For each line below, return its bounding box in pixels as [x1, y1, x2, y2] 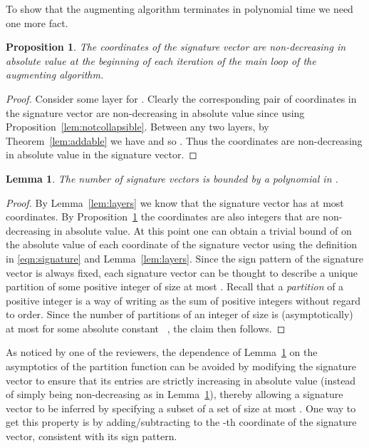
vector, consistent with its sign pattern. [6, 429, 177, 444]
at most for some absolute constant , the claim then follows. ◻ [6, 320, 286, 335]
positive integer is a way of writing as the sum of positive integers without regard [6, 292, 361, 307]
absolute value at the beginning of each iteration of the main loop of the [6, 53, 316, 68]
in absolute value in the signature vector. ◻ [6, 147, 197, 162]
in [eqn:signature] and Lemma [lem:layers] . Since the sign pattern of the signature [6, 250, 363, 265]
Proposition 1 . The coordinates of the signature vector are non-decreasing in [6, 39, 346, 54]
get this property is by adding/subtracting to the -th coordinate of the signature [6, 414, 357, 429]
